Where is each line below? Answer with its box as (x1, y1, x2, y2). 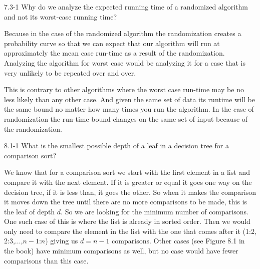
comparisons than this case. (4, 255, 89, 265)
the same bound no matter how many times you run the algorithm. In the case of (4, 104, 254, 114)
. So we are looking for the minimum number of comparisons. (61, 206, 248, 216)
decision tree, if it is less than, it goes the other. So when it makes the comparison (4, 186, 256, 197)
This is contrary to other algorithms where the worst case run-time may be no (4, 84, 244, 95)
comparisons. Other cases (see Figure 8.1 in (112, 235, 245, 246)
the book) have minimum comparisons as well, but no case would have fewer (4, 245, 238, 256)
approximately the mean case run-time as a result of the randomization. (4, 48, 225, 58)
